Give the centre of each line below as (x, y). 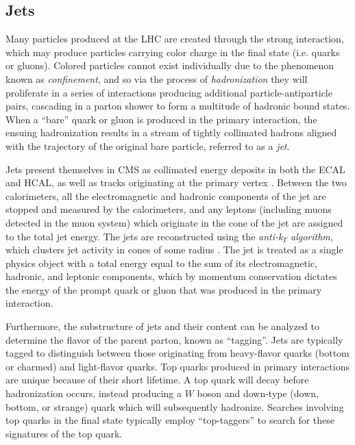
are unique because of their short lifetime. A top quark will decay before (157, 380)
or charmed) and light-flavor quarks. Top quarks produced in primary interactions (177, 366)
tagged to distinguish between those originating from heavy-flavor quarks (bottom (177, 353)
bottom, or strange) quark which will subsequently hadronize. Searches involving (175, 406)
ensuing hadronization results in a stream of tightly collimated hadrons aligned (171, 132)
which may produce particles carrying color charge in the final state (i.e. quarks (173, 52)
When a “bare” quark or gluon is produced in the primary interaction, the (161, 119)
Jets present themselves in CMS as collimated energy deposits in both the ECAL (175, 169)
